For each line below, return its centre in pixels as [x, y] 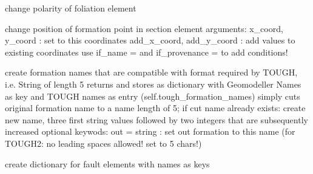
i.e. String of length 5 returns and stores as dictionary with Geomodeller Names [153, 84]
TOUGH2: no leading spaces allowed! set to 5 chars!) [103, 143]
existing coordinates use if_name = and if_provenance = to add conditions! [146, 52]
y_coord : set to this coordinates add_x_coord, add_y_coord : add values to [150, 40]
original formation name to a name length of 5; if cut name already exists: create [155, 108]
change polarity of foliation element [71, 8]
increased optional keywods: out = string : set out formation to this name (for [150, 131]
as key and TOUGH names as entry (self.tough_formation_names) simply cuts [153, 96]
